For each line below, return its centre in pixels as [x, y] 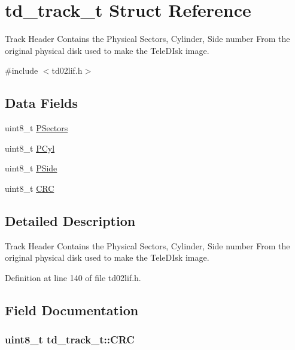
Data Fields [42, 103]
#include [22, 70]
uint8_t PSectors [37, 128]
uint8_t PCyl [30, 148]
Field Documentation [72, 310]
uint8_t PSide [31, 168]
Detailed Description [70, 220]
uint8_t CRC [30, 188]
